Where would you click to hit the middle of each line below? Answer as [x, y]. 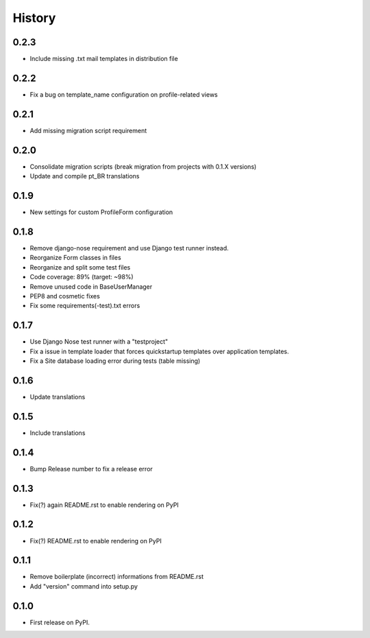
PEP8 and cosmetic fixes [65, 296]
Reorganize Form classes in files [75, 258]
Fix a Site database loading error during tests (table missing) [115, 361]
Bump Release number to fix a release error [91, 469]
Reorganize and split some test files [80, 267]
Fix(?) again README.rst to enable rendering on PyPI [104, 505]
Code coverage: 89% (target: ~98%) [82, 277]
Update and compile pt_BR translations [85, 176]
